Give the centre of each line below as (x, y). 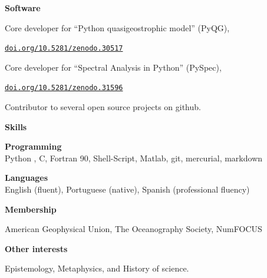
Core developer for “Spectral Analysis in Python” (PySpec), (113, 67)
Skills (16, 126)
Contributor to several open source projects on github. (103, 107)
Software (23, 8)
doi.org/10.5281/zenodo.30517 (64, 49)
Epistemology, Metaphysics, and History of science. (97, 268)
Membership (31, 209)
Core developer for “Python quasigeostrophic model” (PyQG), (117, 27)
